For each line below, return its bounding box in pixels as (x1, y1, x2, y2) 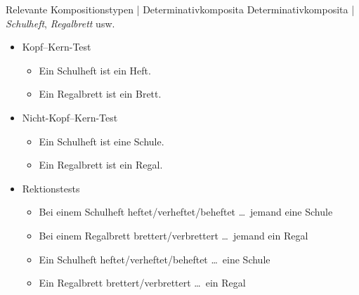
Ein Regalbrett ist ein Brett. (39, 86, 162, 101)
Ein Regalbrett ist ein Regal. (39, 157, 163, 172)
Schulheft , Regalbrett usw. (6, 15, 115, 30)
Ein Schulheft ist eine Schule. (39, 133, 164, 148)
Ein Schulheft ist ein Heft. (39, 63, 151, 77)
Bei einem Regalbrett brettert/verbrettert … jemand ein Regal (39, 228, 308, 242)
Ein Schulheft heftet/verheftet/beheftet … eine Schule (39, 251, 270, 266)
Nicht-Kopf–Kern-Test (22, 110, 118, 124)
